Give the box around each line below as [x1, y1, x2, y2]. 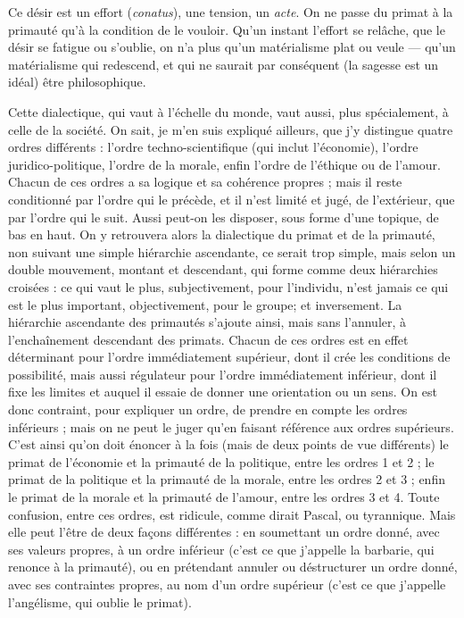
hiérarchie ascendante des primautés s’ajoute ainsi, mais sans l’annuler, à [8, 313, 407, 331]
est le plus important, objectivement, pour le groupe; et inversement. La [8, 295, 402, 313]
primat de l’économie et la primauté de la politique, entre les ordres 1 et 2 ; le [8, 452, 435, 471]
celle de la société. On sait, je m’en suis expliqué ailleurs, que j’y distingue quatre [8, 120, 453, 138]
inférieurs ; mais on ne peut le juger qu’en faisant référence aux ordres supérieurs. [8, 417, 454, 436]
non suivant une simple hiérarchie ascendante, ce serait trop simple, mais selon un [8, 242, 456, 261]
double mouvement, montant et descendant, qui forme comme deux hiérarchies [8, 260, 438, 279]
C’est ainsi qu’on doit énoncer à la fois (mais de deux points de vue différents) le [8, 435, 449, 454]
